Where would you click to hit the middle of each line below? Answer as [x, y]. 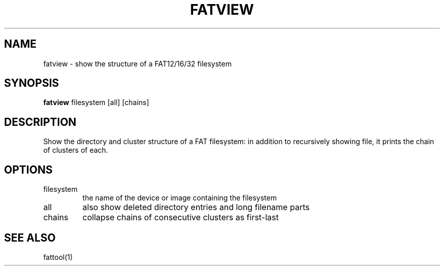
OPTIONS [28, 170]
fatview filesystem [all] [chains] [96, 103]
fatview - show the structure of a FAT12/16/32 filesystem [137, 63]
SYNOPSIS [32, 83]
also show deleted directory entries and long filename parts [196, 207]
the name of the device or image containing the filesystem [179, 198]
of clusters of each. [76, 150]
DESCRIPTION [40, 122]
